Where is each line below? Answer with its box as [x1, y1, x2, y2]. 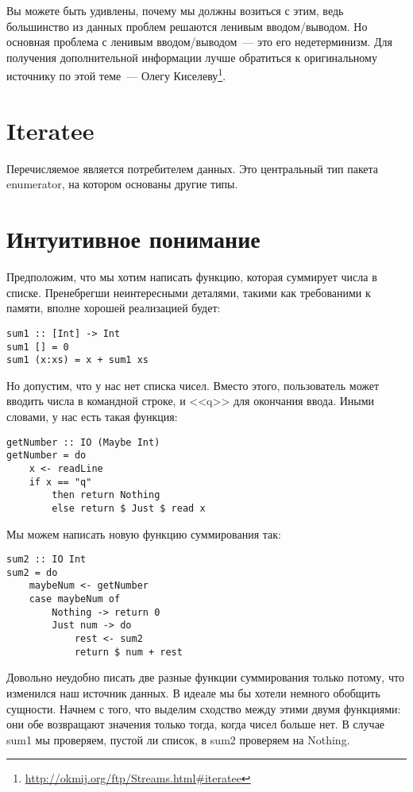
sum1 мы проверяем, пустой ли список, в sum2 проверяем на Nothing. [6, 731, 350, 748]
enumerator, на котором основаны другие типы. [6, 176, 238, 192]
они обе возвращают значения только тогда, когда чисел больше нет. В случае [6, 716, 385, 732]
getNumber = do [6, 450, 87, 462]
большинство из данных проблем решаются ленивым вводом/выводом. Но [6, 17, 368, 34]
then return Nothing [52, 489, 160, 501]
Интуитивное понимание [6, 222, 261, 255]
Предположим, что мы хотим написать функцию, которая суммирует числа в [6, 269, 377, 285]
